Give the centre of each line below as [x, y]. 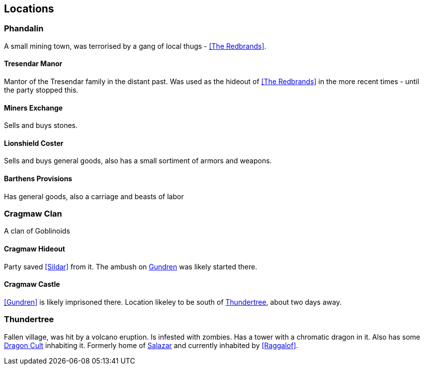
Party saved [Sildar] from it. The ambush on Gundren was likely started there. [131, 266]
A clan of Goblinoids [37, 231]
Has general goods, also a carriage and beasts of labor [94, 196]
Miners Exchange [34, 108]
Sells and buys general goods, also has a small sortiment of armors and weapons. [138, 161]
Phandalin [24, 29]
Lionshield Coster [34, 143]
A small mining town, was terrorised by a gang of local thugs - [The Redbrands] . [135, 46]
